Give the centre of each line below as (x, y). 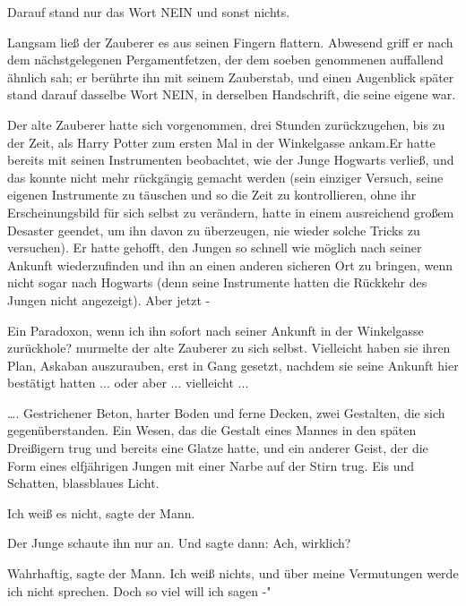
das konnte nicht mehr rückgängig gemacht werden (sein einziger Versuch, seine (225, 177)
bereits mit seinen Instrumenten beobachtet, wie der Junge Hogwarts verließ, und (231, 160)
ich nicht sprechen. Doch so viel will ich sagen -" (139, 590)
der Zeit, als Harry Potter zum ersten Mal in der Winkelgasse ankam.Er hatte (221, 142)
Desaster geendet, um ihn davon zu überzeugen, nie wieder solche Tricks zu (214, 230)
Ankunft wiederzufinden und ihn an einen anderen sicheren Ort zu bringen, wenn (230, 265)
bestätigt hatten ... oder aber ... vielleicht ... (128, 383)
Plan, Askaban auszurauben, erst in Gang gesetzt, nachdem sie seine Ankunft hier (233, 365)
